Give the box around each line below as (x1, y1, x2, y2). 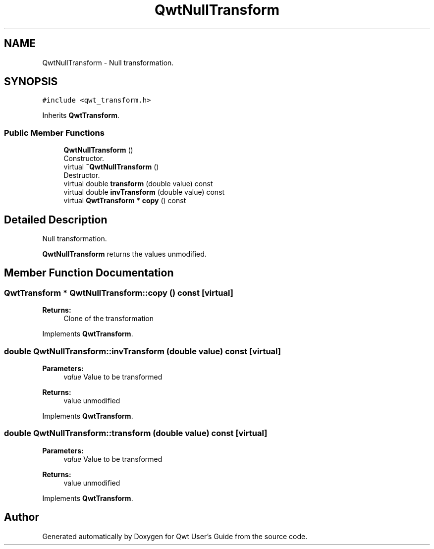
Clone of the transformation (63, 314, 154, 323)
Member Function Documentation (4, 267, 174, 279)
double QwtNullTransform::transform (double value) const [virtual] (4, 428, 268, 439)
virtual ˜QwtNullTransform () (63, 163, 159, 171)
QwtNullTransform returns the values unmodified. (42, 250, 207, 259)
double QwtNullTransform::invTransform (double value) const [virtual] (4, 346, 281, 356)
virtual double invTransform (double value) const (63, 188, 225, 197)
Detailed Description (4, 213, 108, 226)
